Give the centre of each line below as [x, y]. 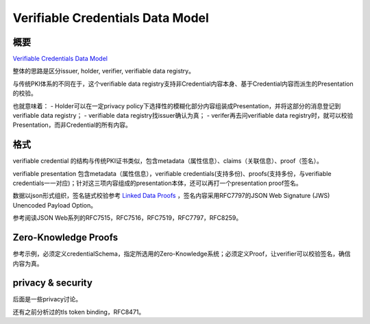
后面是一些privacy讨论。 [47, 299]
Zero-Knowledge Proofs [65, 237]
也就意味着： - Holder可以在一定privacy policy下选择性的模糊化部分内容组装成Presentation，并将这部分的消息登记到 [177, 105]
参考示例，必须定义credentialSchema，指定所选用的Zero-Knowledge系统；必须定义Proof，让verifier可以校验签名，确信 [182, 254]
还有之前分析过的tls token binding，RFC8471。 [79, 312]
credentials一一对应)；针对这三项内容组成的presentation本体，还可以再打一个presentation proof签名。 [157, 183]
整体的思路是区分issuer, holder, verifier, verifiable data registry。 [104, 71]
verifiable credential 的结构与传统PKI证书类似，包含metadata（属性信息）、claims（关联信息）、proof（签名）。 [168, 161]
